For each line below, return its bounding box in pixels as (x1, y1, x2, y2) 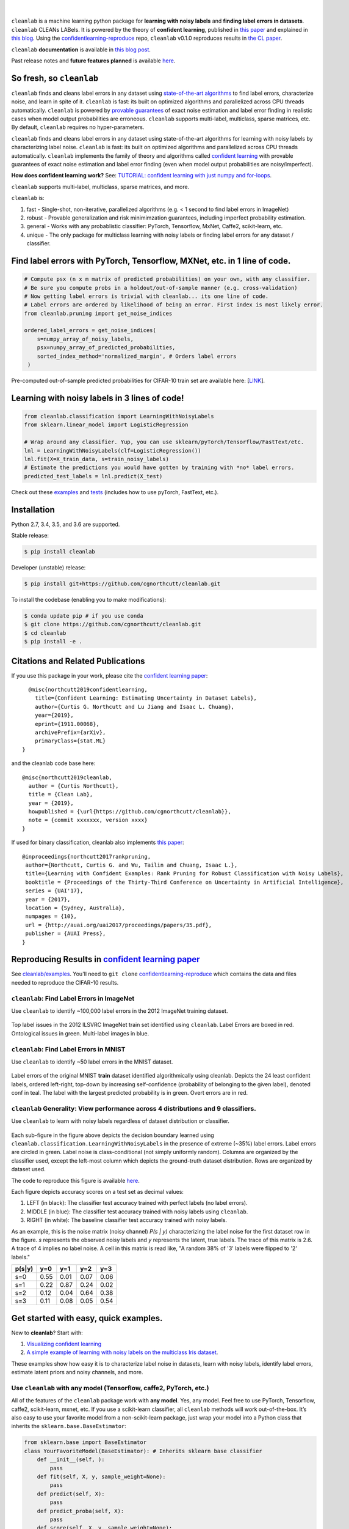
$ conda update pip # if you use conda (24, 612, 143, 619)
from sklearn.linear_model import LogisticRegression (24, 421, 189, 428)
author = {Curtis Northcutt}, (28, 782, 119, 789)
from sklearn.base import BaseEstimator (24, 1439, 146, 1446)
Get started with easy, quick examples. (11, 1312, 163, 1324)
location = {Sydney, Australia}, (25, 904, 125, 911)
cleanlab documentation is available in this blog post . (11, 46, 151, 53)
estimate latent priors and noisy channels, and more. (11, 1369, 143, 1376)
